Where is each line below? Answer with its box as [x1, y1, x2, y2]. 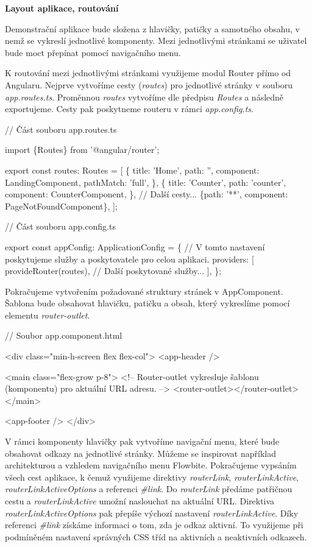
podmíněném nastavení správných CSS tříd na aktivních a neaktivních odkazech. [5, 530, 307, 543]
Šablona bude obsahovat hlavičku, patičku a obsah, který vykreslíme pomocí [5, 297, 290, 309]
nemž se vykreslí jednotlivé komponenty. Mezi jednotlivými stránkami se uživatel [5, 34, 307, 47]
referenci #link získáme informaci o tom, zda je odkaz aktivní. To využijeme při [5, 518, 303, 531]
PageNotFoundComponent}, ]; [5, 199, 118, 212]
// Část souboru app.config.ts [5, 220, 116, 233]
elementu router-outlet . [5, 308, 90, 321]
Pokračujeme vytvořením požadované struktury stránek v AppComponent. [5, 284, 283, 297]
